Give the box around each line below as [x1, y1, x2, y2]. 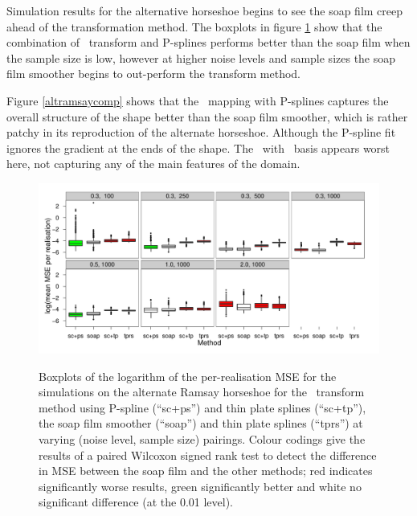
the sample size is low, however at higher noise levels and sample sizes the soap [6, 49, 396, 66]
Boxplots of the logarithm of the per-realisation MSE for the [39, 367, 337, 384]
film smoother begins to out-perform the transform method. [6, 65, 301, 82]
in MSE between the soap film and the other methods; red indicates [39, 462, 373, 479]
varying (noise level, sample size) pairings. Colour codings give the [39, 430, 366, 447]
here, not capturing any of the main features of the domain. [6, 155, 300, 172]
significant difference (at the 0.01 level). [39, 493, 233, 510]
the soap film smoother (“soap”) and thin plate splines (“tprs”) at [39, 415, 363, 432]
